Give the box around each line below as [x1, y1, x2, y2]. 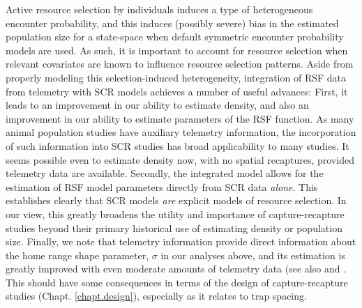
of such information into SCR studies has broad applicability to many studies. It [6, 138, 349, 153]
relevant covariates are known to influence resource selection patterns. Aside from [6, 56, 354, 71]
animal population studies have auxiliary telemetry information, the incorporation [6, 125, 356, 139]
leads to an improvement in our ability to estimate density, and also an [6, 98, 309, 112]
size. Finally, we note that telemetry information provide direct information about [6, 234, 356, 249]
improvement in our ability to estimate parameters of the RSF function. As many [6, 111, 354, 125]
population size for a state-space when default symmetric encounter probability [6, 29, 344, 44]
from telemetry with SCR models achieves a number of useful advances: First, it [6, 84, 348, 98]
